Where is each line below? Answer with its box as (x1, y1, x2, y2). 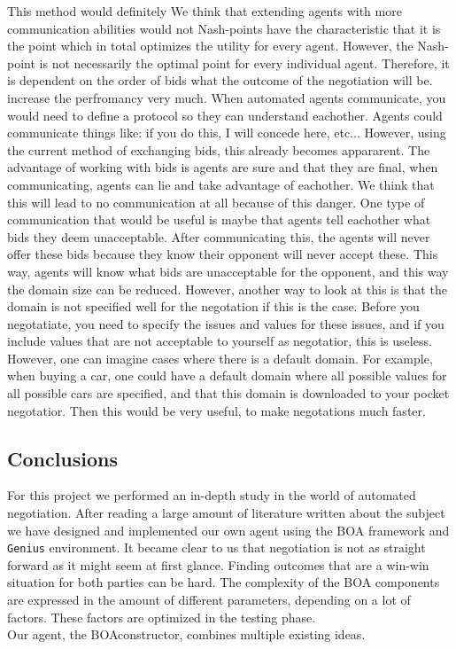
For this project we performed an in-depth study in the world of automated (7, 486, 416, 504)
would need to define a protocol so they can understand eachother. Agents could (7, 106, 443, 124)
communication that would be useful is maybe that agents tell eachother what (7, 210, 431, 229)
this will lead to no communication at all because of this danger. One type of (7, 192, 425, 211)
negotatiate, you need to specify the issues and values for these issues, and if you (7, 314, 444, 332)
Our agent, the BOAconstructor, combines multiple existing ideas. (7, 625, 366, 644)
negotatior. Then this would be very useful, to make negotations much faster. (7, 401, 426, 419)
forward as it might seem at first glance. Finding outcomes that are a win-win (7, 555, 429, 574)
